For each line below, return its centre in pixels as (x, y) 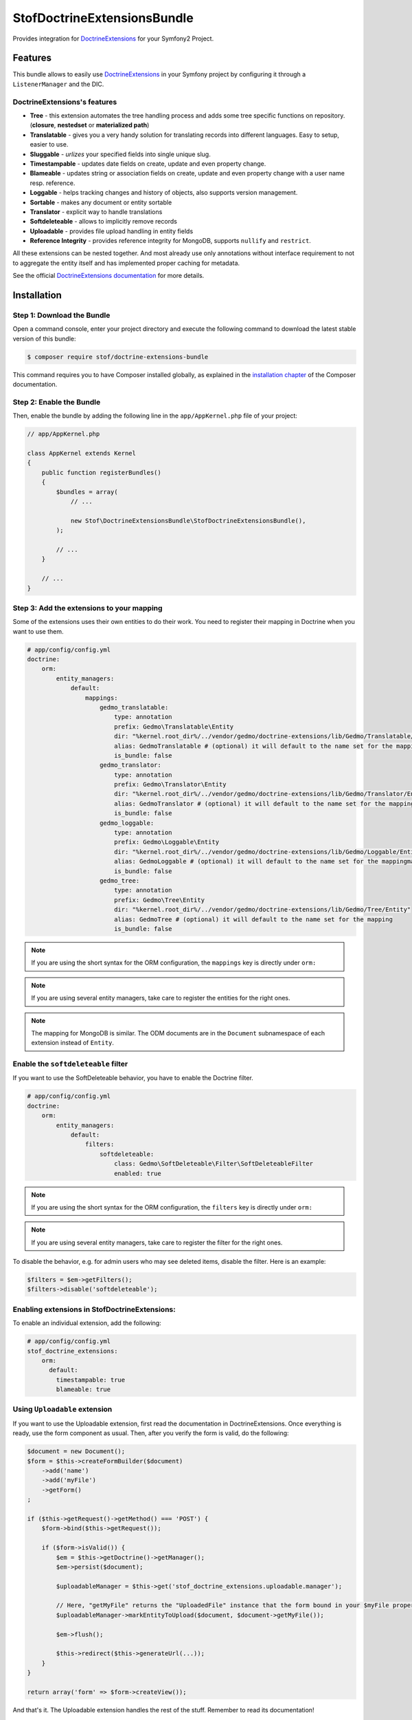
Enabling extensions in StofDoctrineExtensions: (94, 1309)
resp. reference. (53, 183)
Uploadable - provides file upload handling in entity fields (112, 231)
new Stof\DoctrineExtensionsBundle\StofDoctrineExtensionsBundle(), (188, 520)
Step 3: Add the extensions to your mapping (88, 608)
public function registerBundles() (101, 472)
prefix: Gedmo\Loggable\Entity (167, 842)
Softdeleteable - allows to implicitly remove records (104, 222)
